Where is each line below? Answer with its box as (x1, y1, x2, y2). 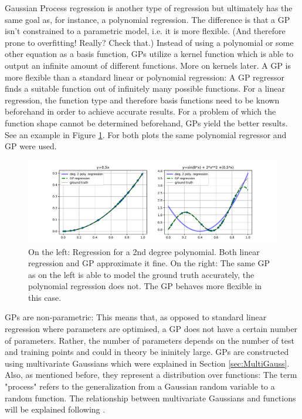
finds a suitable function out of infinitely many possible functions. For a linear (5, 82, 285, 95)
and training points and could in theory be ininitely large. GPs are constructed (5, 346, 289, 358)
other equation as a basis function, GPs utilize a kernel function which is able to (5, 48, 294, 60)
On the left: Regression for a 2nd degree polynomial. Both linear (28, 245, 260, 257)
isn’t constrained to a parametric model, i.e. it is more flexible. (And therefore (5, 25, 286, 37)
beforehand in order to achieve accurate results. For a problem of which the (5, 105, 276, 118)
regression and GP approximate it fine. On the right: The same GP (28, 257, 270, 269)
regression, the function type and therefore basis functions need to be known (5, 93, 280, 106)
